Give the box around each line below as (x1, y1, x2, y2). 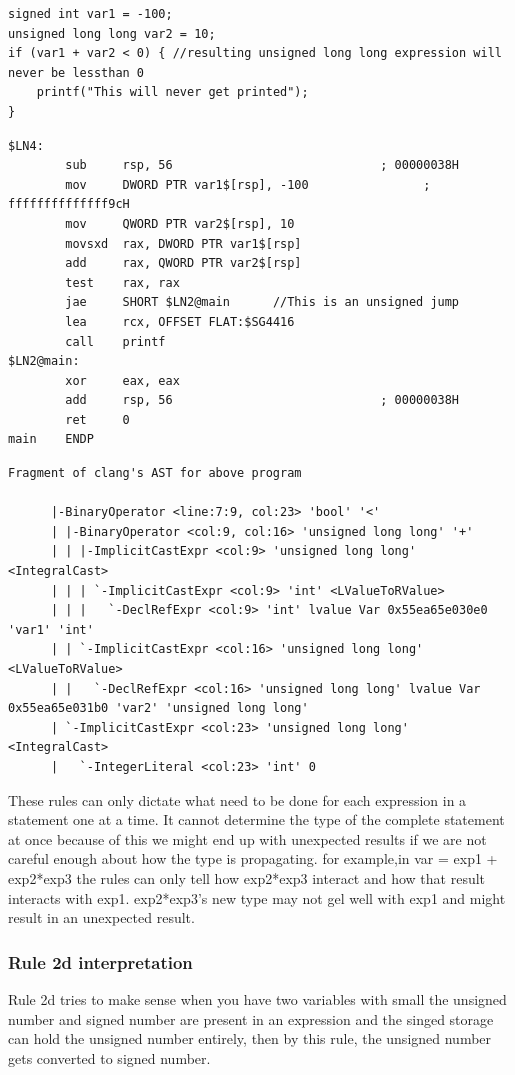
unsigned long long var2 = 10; (8, 26, 216, 41)
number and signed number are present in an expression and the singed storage (8, 1008, 494, 1029)
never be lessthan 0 (8, 65, 145, 80)
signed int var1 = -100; (8, 7, 173, 21)
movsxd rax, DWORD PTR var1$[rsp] (65, 236, 302, 251)
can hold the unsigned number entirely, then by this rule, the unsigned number (8, 1028, 492, 1049)
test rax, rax (65, 275, 180, 290)
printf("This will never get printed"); (36, 85, 309, 100)
